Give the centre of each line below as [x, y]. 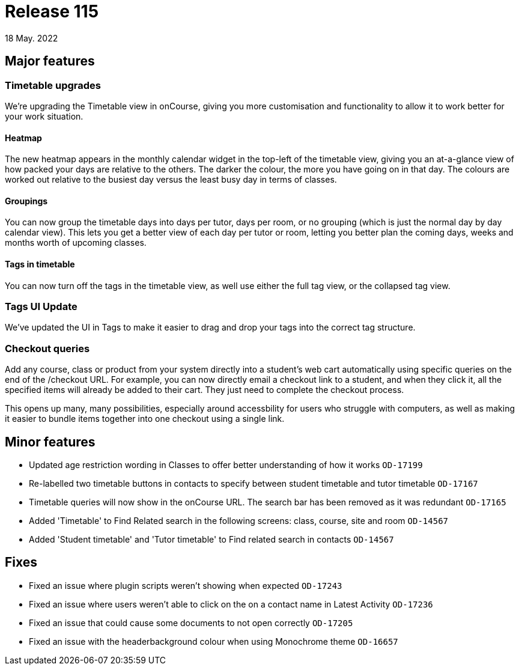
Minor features [50, 442]
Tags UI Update [41, 306]
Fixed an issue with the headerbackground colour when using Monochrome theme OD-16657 [214, 641]
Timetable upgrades [53, 85]
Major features [50, 61]
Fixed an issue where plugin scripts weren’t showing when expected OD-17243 [186, 585]
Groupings [26, 201]
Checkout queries [47, 348]
